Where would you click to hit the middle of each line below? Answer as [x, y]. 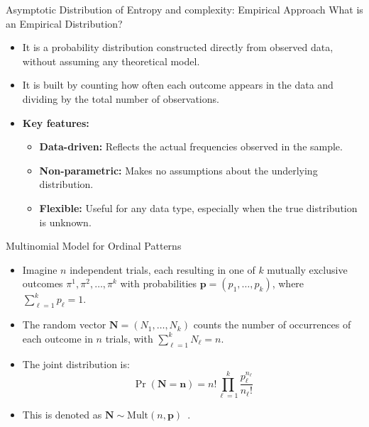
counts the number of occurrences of [272, 325]
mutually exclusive [307, 269]
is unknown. [65, 222]
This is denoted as [62, 415]
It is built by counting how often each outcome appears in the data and [178, 85]
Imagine [40, 269]
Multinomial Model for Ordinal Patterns [94, 246]
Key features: [56, 122]
